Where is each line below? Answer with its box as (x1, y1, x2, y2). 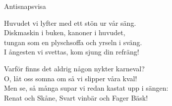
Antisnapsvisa (4, 1, 46, 11)
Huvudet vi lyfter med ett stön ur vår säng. (4, 17, 136, 28)
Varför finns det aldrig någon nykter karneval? (4, 63, 145, 73)
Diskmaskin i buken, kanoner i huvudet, (4, 27, 125, 38)
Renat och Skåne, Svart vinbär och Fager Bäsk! (4, 92, 148, 103)
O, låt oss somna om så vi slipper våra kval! (4, 73, 137, 83)
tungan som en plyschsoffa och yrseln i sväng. (4, 37, 142, 47)
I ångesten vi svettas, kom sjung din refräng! (4, 47, 139, 57)
